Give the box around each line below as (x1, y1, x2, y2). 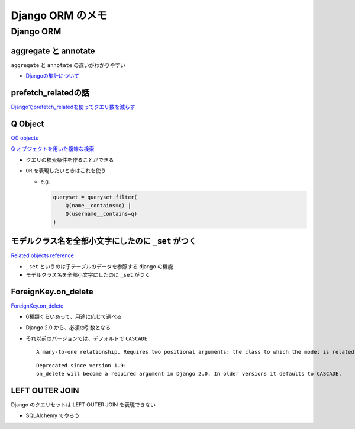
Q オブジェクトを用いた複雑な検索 (11, 145, 95, 152)
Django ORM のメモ (11, 9, 108, 22)
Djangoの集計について (25, 72, 80, 79)
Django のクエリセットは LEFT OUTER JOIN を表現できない (11, 401, 156, 408)
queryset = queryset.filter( (53, 194, 138, 201)
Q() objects (11, 134, 38, 142)
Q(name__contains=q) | (65, 202, 131, 209)
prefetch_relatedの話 (11, 88, 90, 98)
